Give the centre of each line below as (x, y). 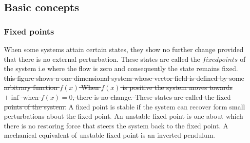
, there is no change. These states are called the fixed (152, 97)
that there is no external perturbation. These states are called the (102, 59)
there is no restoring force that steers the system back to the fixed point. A (116, 125)
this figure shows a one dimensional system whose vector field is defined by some (124, 78)
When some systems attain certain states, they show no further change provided (124, 49)
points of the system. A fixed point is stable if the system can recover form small (125, 106)
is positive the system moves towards (177, 87)
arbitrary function (31, 87)
